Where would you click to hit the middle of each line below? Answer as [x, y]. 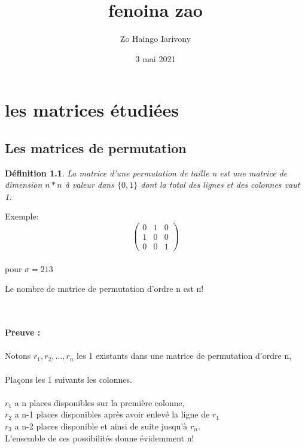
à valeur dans [89, 185]
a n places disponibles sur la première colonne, [100, 402]
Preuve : [23, 332]
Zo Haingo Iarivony [155, 39]
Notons [18, 356]
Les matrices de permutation [96, 147]
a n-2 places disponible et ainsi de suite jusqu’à [101, 426]
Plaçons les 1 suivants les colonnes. [68, 379]
